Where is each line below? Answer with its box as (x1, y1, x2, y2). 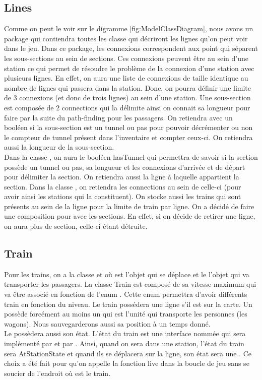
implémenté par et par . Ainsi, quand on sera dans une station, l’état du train (4, 338, 244, 349)
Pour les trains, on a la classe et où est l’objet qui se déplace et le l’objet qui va (4, 269, 249, 279)
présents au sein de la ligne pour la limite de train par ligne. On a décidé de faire (4, 201, 254, 211)
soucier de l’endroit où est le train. (4, 367, 111, 378)
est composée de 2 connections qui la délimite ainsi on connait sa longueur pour (4, 102, 250, 112)
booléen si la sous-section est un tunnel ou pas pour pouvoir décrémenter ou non (4, 122, 253, 133)
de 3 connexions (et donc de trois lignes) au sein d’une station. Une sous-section (4, 92, 251, 103)
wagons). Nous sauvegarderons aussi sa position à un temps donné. (4, 318, 211, 329)
